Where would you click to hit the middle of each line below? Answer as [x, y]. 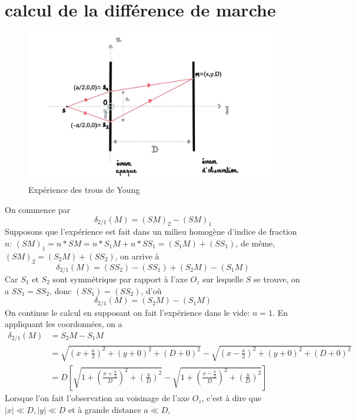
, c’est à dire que [232, 397]
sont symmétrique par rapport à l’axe [120, 279]
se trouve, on [277, 279]
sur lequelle [223, 279]
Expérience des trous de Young [84, 190]
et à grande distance [105, 409]
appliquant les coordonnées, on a [64, 324]
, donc [61, 290]
